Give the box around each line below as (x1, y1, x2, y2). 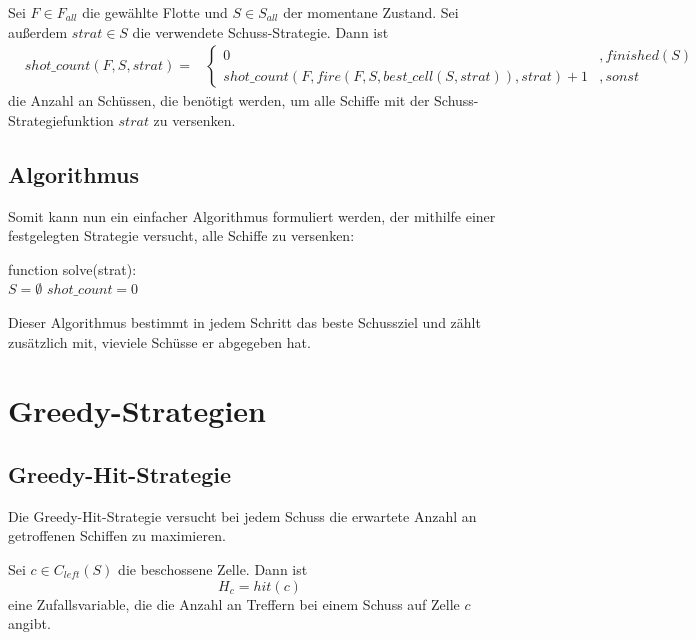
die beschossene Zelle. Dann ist (118, 558, 308, 579)
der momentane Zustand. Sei (283, 2, 459, 22)
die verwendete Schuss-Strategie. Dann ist (132, 21, 389, 42)
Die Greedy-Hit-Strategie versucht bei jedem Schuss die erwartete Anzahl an (8, 505, 477, 526)
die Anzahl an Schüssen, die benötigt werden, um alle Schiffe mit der (8, 90, 430, 111)
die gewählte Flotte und (82, 2, 228, 22)
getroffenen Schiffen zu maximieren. (8, 525, 226, 546)
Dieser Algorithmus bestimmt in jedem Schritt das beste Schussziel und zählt (8, 311, 481, 332)
